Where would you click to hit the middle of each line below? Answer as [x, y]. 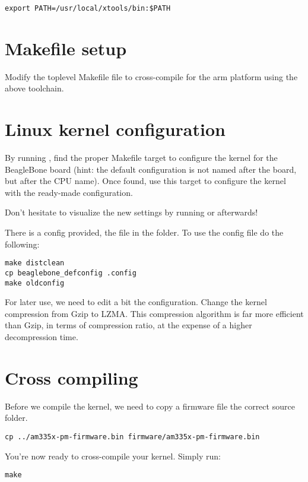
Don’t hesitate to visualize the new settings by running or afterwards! [131, 212]
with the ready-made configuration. [69, 192]
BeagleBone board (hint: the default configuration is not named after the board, [151, 169]
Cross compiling [72, 377]
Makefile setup [66, 48]
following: [22, 244]
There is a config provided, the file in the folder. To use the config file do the [144, 232]
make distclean [35, 263]
